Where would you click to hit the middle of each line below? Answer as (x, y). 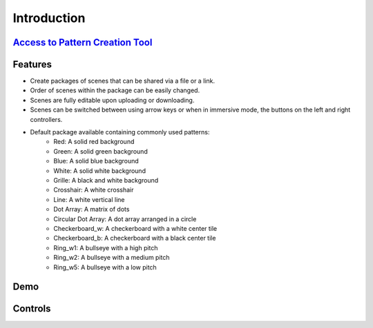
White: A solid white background (100, 171)
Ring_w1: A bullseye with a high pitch (106, 247)
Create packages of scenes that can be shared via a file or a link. (123, 81)
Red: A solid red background (94, 142)
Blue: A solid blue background (96, 161)
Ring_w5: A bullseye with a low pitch (105, 267)
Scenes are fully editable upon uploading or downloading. (112, 100)
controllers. (46, 119)
